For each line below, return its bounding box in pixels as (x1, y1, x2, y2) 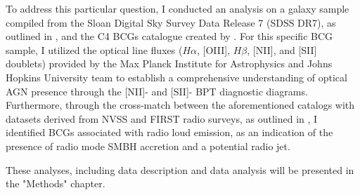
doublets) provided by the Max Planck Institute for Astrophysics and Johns (6, 56, 333, 71)
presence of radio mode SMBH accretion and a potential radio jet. (6, 138, 290, 153)
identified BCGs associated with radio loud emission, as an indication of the (6, 125, 333, 140)
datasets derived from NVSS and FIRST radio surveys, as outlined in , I (6, 111, 318, 126)
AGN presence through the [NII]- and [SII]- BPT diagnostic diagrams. (6, 83, 308, 98)
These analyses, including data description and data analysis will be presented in (6, 162, 354, 177)
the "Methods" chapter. (6, 176, 105, 191)
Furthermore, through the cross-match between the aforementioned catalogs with (6, 97, 355, 112)
